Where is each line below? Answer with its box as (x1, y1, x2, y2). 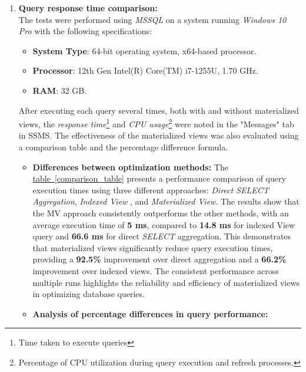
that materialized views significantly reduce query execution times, (32, 241, 273, 254)
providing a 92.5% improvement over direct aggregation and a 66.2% (32, 253, 287, 265)
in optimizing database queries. (32, 288, 145, 300)
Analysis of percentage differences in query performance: (32, 307, 268, 320)
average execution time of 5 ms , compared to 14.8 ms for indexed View (32, 218, 295, 231)
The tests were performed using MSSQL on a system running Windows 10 (18, 13, 287, 25)
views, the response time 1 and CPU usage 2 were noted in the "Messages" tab (18, 116, 294, 130)
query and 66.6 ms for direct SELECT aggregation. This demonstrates (32, 230, 291, 242)
